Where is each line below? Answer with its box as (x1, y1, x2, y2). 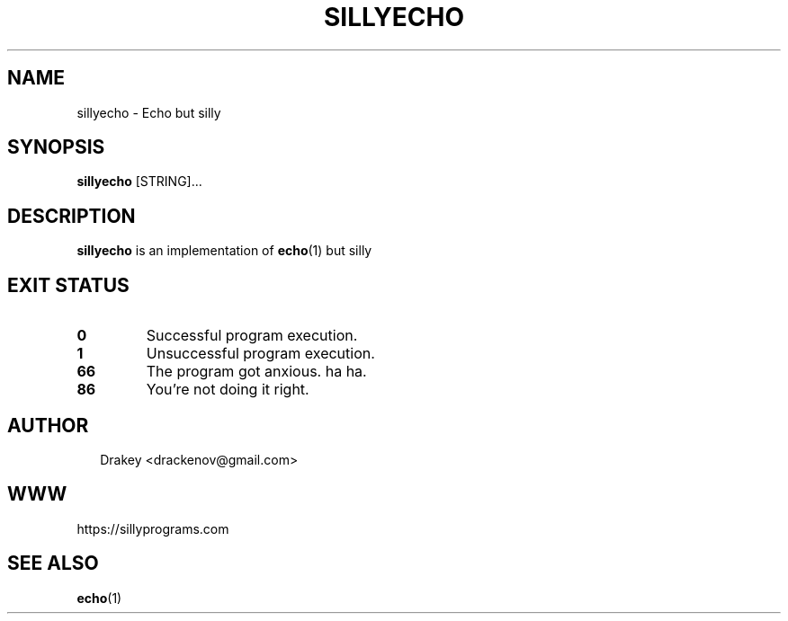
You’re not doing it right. (146, 380, 309, 399)
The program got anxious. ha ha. (146, 362, 367, 381)
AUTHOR (7, 413, 89, 437)
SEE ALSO (7, 552, 99, 575)
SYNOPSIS (7, 136, 105, 159)
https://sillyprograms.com (76, 520, 229, 537)
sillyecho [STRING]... (76, 173, 202, 190)
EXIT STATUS (7, 273, 130, 297)
